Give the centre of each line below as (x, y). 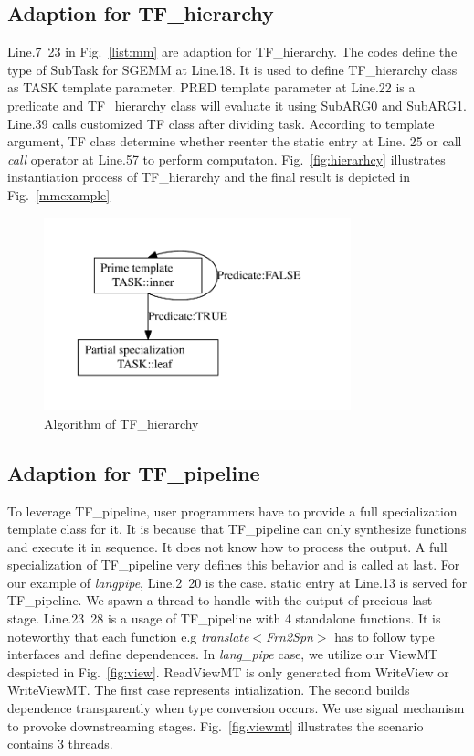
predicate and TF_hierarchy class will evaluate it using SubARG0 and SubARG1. (237, 105)
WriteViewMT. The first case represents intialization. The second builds (209, 690)
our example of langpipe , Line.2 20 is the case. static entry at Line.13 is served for (237, 582)
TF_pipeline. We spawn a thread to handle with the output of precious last (220, 600)
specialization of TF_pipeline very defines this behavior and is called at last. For (234, 564)
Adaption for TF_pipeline (134, 472)
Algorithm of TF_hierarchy (121, 423)
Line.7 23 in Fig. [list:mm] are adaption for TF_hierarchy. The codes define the (232, 52)
